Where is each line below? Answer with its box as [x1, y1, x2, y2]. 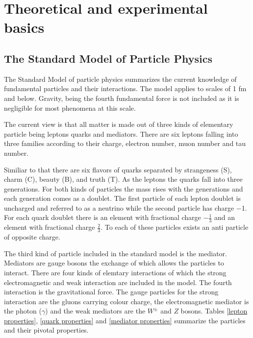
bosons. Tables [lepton [180, 306, 248, 316]
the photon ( [4, 306, 42, 316]
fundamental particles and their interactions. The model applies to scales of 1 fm [4, 83, 247, 94]
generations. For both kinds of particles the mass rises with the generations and [4, 183, 243, 193]
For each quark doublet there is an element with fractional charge [4, 212, 201, 222]
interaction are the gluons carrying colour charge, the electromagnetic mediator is [4, 296, 249, 306]
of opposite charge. [4, 232, 60, 242]
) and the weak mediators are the [45, 306, 146, 316]
